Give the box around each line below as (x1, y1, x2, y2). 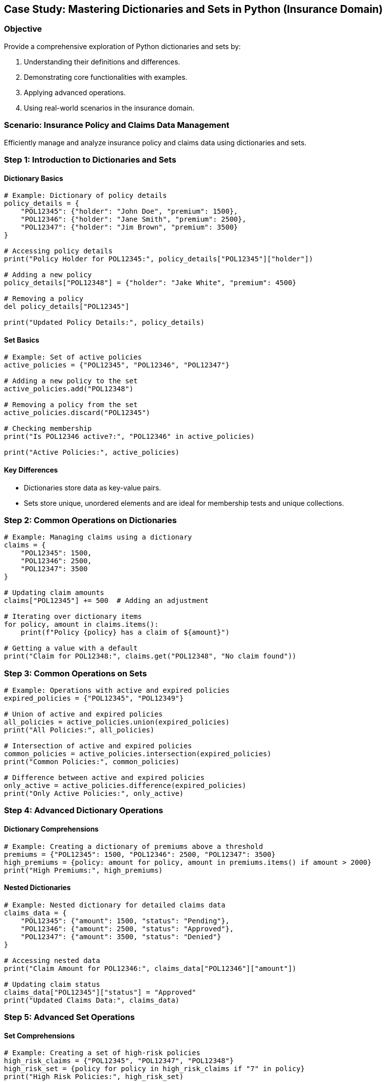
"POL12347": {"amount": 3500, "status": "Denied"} (20, 932, 221, 941)
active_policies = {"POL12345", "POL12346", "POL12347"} (4, 361, 230, 369)
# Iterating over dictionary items (4, 612, 142, 621)
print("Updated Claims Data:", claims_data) (4, 996, 180, 1004)
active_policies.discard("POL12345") (4, 409, 151, 417)
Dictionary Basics (4, 174, 63, 182)
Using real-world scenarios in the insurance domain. (24, 103, 195, 112)
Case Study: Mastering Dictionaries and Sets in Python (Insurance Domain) (4, 3, 383, 15)
